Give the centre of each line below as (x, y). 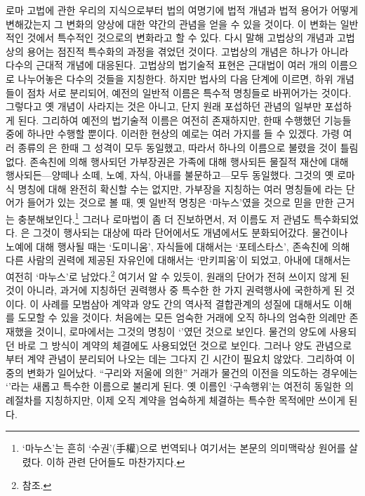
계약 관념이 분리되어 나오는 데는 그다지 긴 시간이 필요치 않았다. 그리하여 (185, 359)
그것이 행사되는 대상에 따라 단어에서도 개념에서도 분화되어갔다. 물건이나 (190, 233)
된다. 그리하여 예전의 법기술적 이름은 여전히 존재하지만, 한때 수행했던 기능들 (185, 120)
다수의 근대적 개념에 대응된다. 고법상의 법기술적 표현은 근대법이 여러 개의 (167, 65)
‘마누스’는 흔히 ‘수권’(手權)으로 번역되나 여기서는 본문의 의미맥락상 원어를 (184, 448)
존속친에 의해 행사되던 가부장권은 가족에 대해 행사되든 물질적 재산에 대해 (189, 161)
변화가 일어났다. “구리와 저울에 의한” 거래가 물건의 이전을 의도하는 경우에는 (192, 372)
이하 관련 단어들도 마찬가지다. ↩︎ (116, 461)
